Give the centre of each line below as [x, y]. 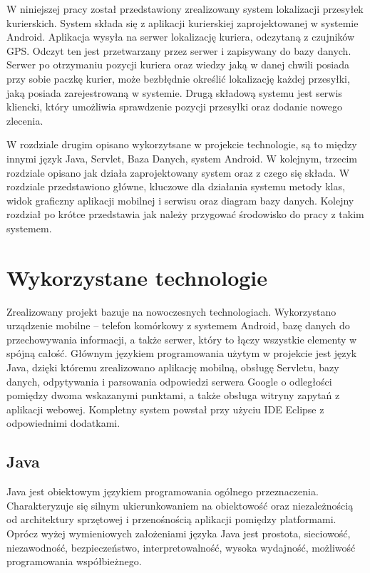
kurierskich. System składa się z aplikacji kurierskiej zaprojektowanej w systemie [183, 22]
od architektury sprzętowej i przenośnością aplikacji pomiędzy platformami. [171, 519]
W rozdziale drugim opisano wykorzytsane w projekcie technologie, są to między [182, 144]
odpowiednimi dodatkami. [63, 423]
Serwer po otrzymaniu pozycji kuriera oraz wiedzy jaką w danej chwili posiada [178, 64]
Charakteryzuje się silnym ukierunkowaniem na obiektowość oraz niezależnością [180, 505]
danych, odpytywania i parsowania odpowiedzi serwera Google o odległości [169, 381]
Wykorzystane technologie [137, 277]
